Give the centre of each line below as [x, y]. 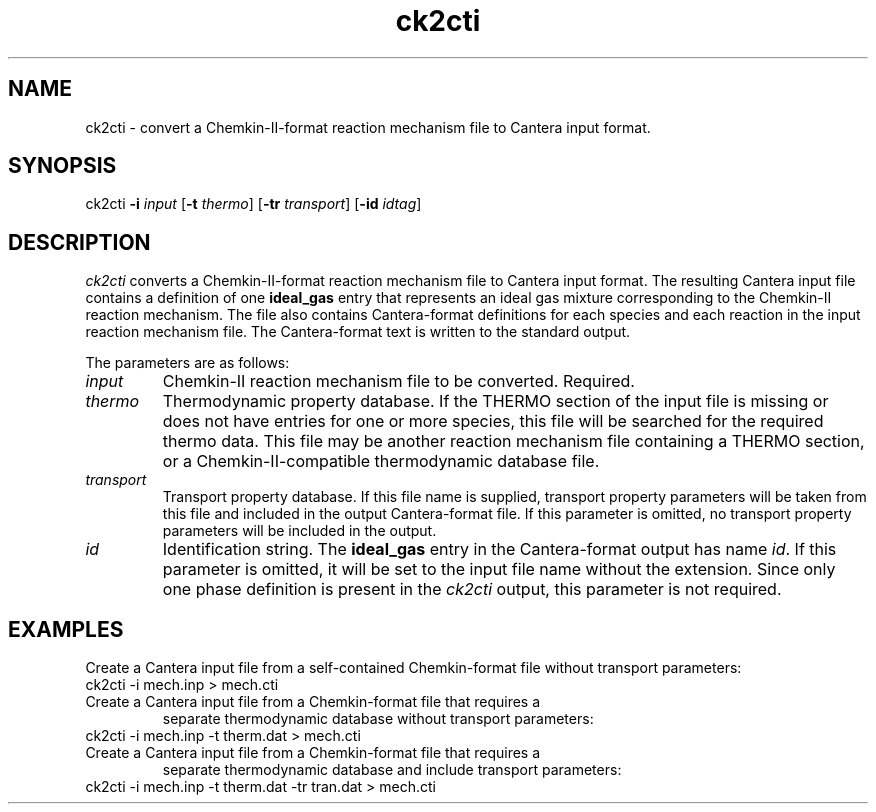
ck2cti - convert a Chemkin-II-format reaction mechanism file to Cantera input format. [368, 127]
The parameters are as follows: [187, 363]
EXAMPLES [66, 629]
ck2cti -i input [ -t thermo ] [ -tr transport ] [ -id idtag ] [253, 204]
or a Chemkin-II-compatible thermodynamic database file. [381, 461]
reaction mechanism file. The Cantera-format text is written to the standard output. [358, 332]
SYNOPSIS [62, 166]
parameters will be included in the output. [299, 531]
